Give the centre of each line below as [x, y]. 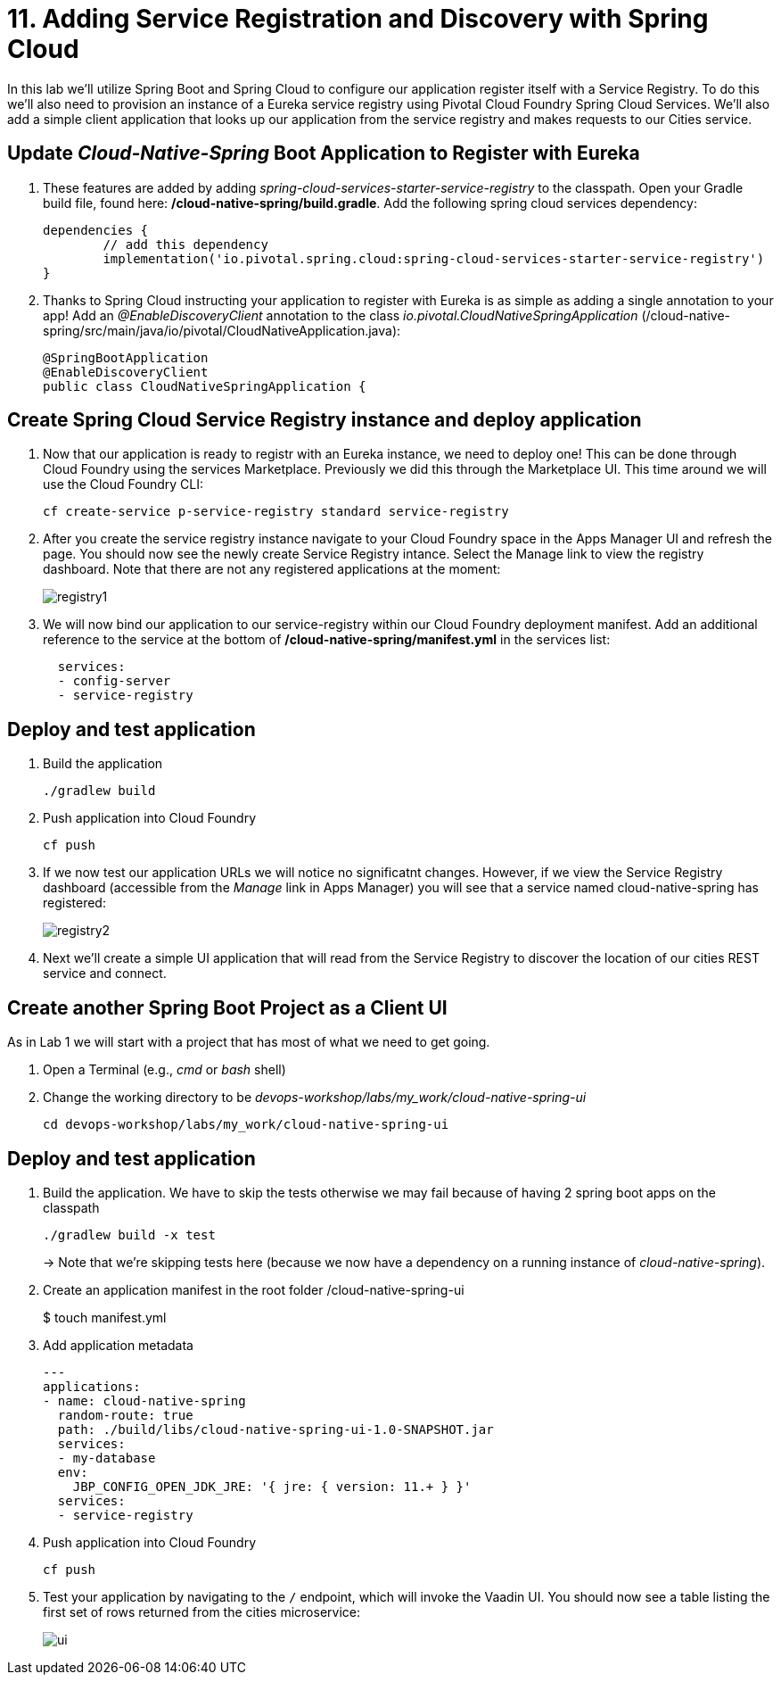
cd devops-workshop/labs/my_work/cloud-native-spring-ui [246, 1125]
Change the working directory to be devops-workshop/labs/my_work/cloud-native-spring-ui [315, 1098]
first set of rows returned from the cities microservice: [201, 1612]
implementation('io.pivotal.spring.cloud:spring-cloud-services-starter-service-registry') [434, 258]
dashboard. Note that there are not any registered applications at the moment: [272, 569]
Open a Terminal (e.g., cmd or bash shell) [164, 1070]
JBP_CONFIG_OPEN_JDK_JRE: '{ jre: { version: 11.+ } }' [272, 1486]
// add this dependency [185, 244]
